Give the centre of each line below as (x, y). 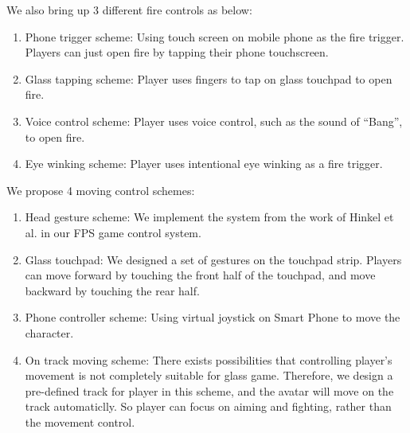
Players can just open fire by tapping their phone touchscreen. (177, 52)
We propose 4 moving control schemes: (101, 190)
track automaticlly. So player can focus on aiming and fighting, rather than (208, 406)
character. (49, 332)
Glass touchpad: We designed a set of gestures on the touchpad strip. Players (213, 259)
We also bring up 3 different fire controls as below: (129, 10)
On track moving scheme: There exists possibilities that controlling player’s (209, 359)
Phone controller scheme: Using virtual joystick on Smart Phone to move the (213, 317)
